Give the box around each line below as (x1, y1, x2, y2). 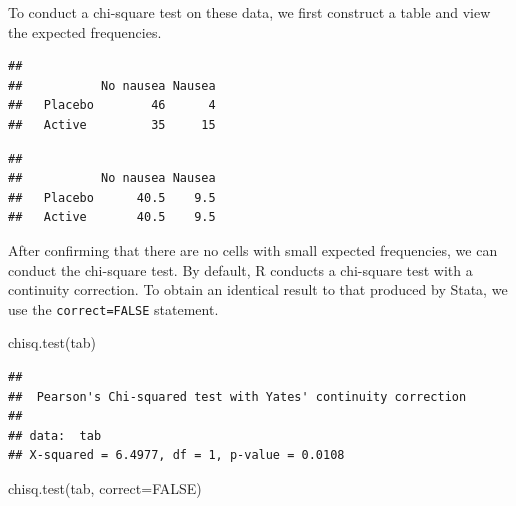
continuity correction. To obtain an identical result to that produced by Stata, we (8, 279, 508, 300)
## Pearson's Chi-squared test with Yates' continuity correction (8, 389, 467, 404)
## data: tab (8, 428, 102, 443)
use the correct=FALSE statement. (8, 298, 219, 319)
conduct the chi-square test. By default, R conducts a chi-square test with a (8, 259, 473, 280)
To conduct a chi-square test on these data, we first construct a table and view (8, 2, 491, 22)
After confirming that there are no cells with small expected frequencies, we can (8, 239, 498, 260)
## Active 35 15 (8, 117, 216, 132)
